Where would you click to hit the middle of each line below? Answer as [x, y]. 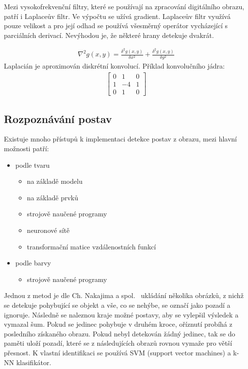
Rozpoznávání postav [58, 118]
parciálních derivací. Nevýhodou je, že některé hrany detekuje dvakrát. [109, 35]
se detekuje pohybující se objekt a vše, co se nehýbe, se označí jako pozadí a [117, 305]
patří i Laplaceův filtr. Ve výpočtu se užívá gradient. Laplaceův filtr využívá [117, 16]
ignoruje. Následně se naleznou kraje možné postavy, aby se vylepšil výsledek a [121, 314]
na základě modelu [55, 181]
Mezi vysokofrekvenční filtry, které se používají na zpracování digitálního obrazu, [124, 6]
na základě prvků [53, 197]
